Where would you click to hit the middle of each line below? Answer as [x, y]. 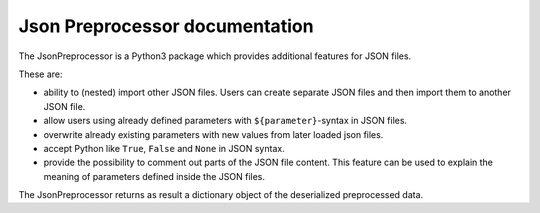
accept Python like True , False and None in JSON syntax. [164, 148]
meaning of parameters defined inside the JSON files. [154, 176]
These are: [41, 74]
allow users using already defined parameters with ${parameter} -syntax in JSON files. [225, 121]
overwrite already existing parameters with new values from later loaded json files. [213, 134]
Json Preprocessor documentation [166, 26]
